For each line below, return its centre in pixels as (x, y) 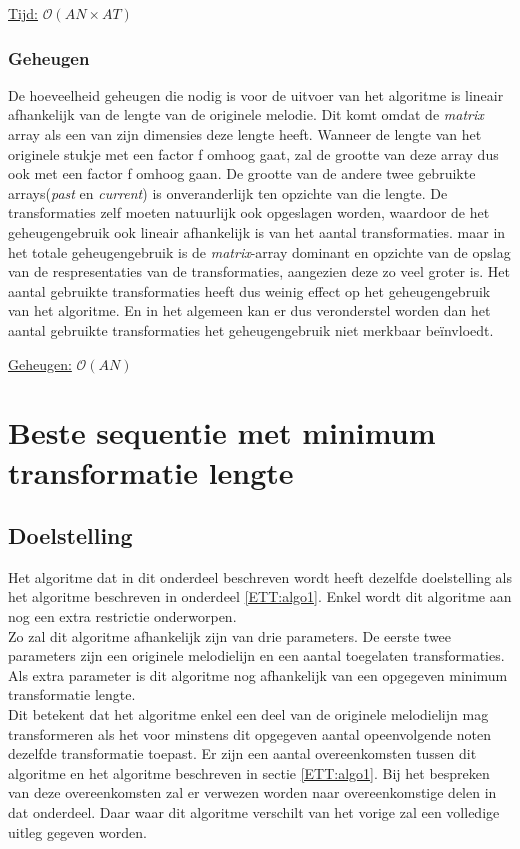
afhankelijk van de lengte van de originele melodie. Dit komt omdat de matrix (246, 114)
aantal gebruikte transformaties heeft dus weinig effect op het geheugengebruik (249, 290)
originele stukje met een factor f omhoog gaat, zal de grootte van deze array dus (253, 153)
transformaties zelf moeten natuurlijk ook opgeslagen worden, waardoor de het (249, 212)
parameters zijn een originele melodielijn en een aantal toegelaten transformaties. (256, 655)
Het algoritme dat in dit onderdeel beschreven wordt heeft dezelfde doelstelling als (260, 576)
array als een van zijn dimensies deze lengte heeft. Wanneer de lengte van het (245, 134)
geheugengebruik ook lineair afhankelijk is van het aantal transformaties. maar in (257, 231)
